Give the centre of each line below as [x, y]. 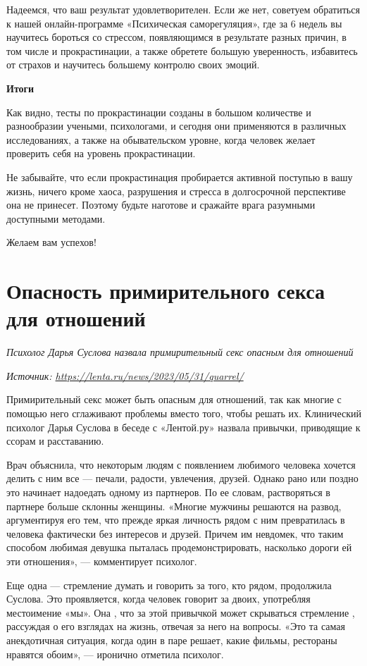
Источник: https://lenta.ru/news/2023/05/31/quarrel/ [125, 375]
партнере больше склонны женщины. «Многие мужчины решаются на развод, [174, 506]
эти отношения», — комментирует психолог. [102, 561]
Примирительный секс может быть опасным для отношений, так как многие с [174, 399]
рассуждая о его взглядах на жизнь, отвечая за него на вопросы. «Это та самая [176, 626]
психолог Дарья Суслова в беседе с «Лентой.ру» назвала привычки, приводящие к [183, 427]
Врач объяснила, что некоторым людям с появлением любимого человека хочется [181, 464]
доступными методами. [56, 218]
